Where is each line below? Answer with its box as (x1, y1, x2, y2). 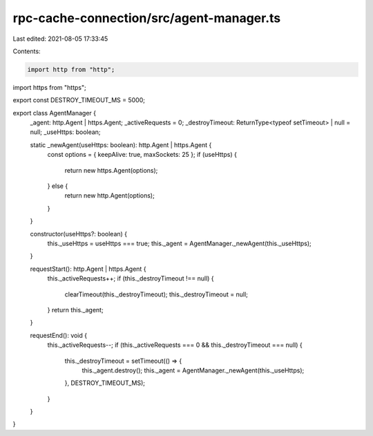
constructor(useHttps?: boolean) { (30, 229, 128, 238)
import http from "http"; (27, 66, 115, 73)
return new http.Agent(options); (64, 191, 155, 200)
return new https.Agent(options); (64, 166, 158, 174)
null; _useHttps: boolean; (30, 128, 101, 136)
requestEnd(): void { (30, 331, 88, 339)
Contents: (12, 47, 41, 55)
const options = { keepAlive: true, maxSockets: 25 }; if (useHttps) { (47, 151, 238, 159)
